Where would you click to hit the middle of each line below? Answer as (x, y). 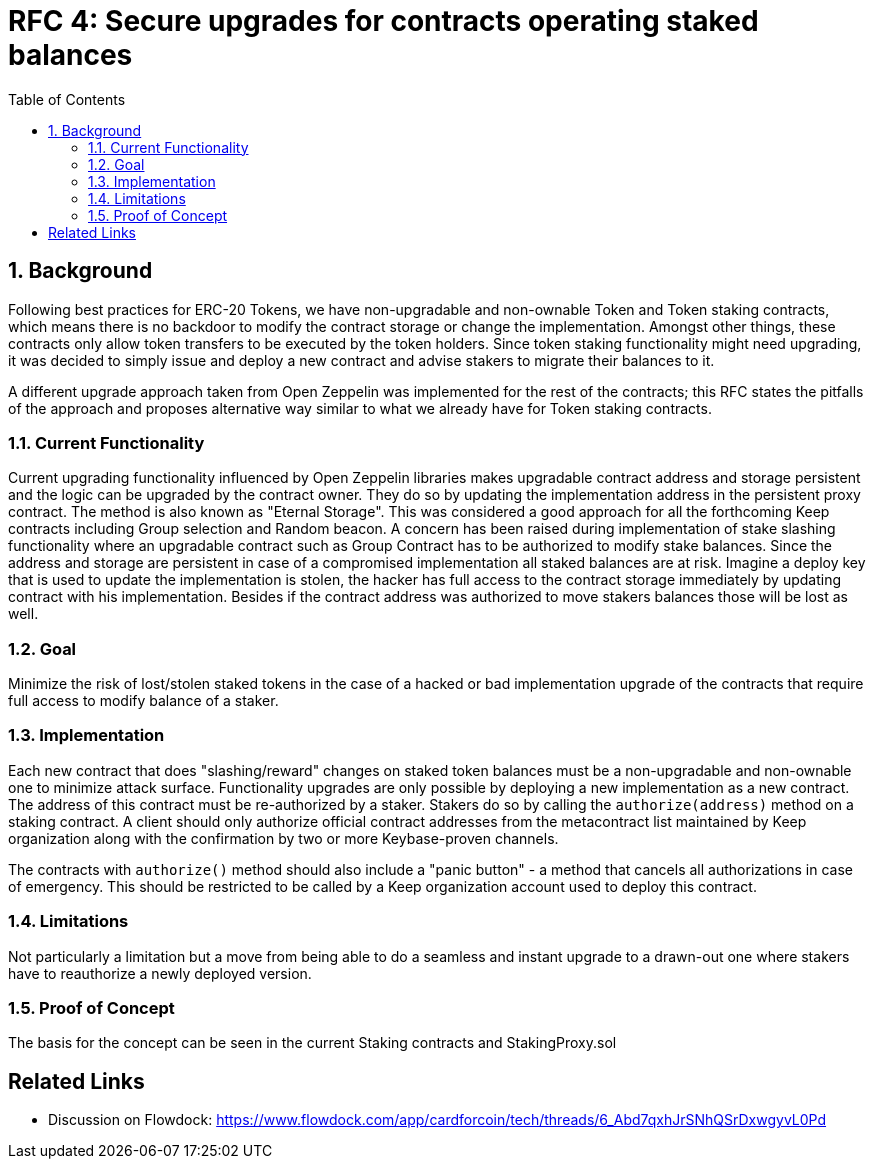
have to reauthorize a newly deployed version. (160, 973)
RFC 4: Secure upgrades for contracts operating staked (383, 21)
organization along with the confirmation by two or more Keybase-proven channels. (283, 838)
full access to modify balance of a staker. (143, 701)
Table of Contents (67, 99)
